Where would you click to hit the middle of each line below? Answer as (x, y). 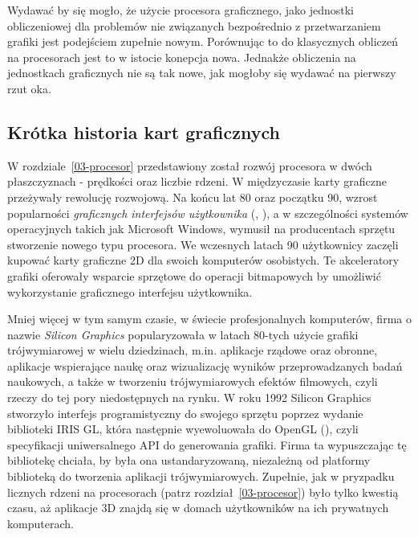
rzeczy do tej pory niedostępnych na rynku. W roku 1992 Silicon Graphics (189, 398)
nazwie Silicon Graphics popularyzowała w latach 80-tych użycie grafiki (183, 334)
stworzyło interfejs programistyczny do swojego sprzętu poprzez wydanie (185, 413)
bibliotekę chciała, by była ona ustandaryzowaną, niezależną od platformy (189, 460)
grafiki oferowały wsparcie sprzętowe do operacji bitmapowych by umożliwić (194, 275)
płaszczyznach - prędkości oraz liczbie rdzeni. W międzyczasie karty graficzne (197, 181)
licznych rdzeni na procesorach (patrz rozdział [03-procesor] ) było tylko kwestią (203, 492)
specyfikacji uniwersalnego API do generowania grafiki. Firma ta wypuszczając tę (207, 444)
